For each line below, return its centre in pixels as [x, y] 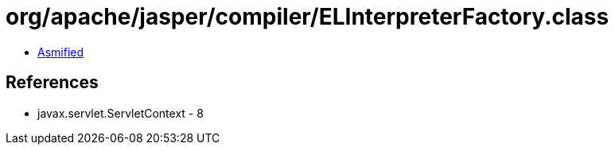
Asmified [61, 52]
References [52, 83]
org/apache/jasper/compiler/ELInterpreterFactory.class [307, 17]
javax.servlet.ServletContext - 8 [121, 113]
